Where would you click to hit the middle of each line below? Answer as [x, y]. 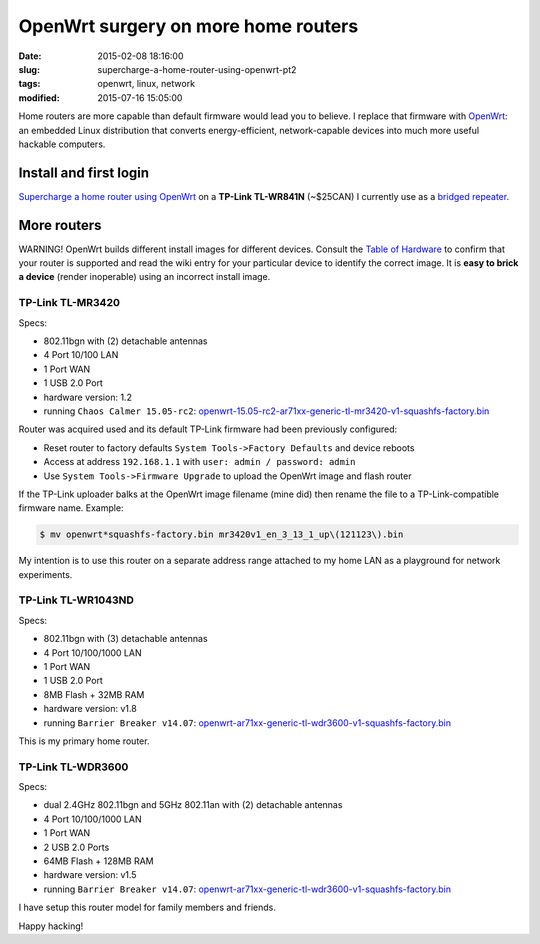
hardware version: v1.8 [90, 709]
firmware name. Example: [71, 508]
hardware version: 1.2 [87, 397]
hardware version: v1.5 [90, 875]
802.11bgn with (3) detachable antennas [126, 639]
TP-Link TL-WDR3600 [73, 767]
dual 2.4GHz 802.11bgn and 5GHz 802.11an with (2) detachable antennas [193, 805]
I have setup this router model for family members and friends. [147, 907]
